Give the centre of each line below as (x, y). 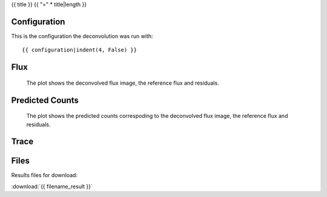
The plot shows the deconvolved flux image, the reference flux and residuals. (123, 83)
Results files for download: (45, 175)
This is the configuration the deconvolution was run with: (82, 36)
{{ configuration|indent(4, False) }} (80, 50)
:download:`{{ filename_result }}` (52, 186)
